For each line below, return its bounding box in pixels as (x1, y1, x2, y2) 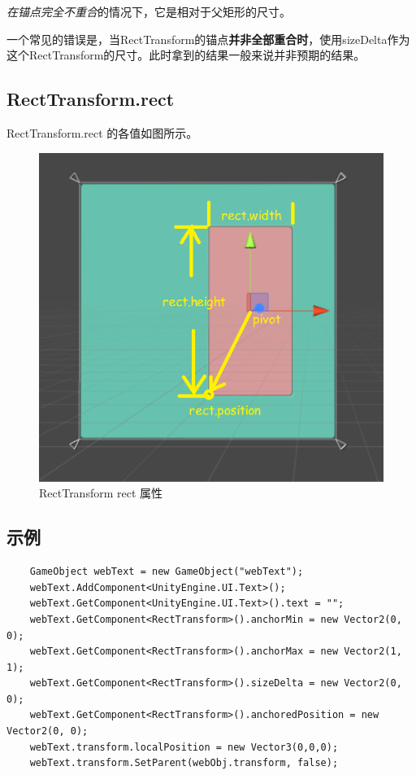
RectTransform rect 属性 (39, 484, 163, 501)
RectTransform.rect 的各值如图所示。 (6, 124, 198, 141)
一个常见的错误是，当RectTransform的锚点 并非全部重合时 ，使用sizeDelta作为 (6, 30, 410, 47)
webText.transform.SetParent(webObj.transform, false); (29, 757, 339, 769)
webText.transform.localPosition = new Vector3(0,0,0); (29, 741, 339, 753)
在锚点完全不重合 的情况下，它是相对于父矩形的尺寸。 (6, 3, 291, 20)
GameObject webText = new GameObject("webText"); (29, 566, 304, 578)
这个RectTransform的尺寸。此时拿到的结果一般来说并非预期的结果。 (6, 46, 366, 63)
